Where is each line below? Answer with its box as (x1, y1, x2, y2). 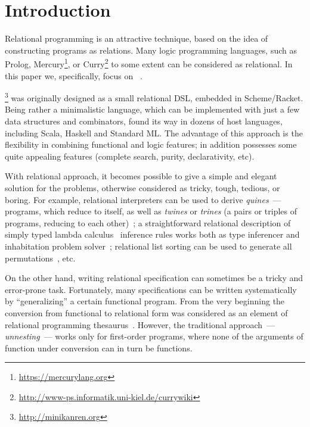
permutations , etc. (5, 251, 76, 264)
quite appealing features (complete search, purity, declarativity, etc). (5, 149, 255, 162)
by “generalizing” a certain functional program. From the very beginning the (5, 295, 285, 307)
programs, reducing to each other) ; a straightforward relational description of (5, 216, 291, 229)
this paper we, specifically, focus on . (5, 69, 142, 82)
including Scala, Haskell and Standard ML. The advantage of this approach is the (5, 126, 303, 139)
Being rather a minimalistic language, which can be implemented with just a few (5, 103, 300, 116)
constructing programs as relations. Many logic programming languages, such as (5, 43, 297, 56)
